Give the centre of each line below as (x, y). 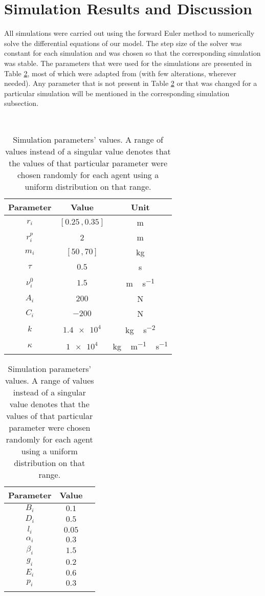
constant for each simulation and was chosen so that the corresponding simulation (132, 53)
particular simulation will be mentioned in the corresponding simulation (117, 93)
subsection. (21, 103)
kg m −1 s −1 (140, 346)
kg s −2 (140, 329)
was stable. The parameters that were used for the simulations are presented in (128, 63)
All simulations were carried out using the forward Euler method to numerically (129, 33)
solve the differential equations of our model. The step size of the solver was (123, 43)
